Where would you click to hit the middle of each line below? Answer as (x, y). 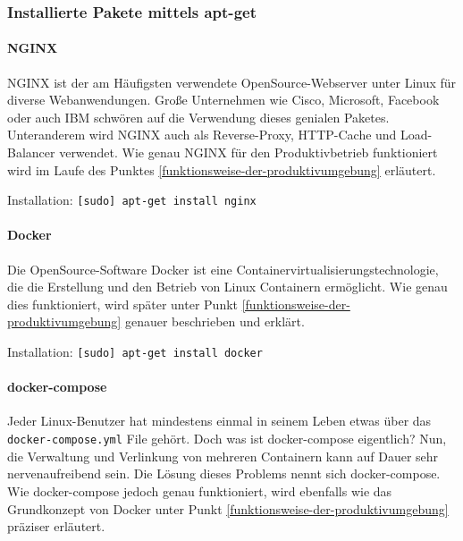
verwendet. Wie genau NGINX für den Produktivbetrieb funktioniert (248, 152)
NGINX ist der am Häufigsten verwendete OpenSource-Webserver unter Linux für (232, 82)
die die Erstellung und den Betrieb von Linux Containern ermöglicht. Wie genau (227, 287)
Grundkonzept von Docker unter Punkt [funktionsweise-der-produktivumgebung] (228, 508)
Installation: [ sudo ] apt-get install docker (135, 352)
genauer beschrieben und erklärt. (215, 321)
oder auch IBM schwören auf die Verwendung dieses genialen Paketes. (198, 117)
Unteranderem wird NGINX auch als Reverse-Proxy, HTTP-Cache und (202, 135)
